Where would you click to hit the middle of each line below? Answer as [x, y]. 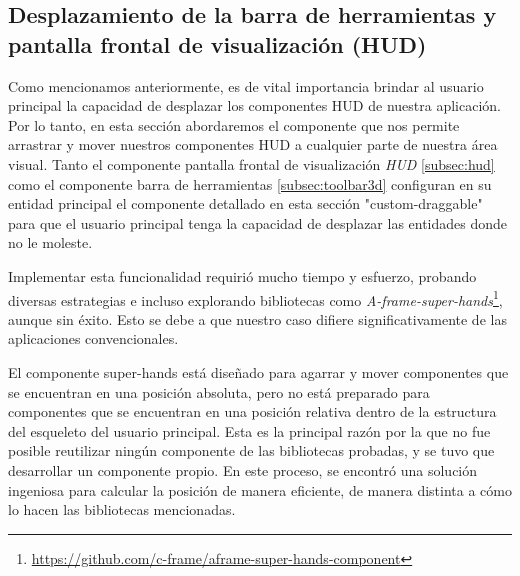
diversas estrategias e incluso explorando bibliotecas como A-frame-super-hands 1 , [255, 298]
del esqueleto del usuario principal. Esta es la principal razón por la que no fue [249, 430]
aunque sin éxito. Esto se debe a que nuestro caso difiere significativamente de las [257, 318]
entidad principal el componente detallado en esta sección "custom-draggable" [245, 203]
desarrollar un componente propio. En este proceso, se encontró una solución [243, 469]
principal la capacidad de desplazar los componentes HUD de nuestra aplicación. [254, 105]
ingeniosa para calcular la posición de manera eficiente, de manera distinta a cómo [260, 489]
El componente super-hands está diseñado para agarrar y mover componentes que [258, 371]
